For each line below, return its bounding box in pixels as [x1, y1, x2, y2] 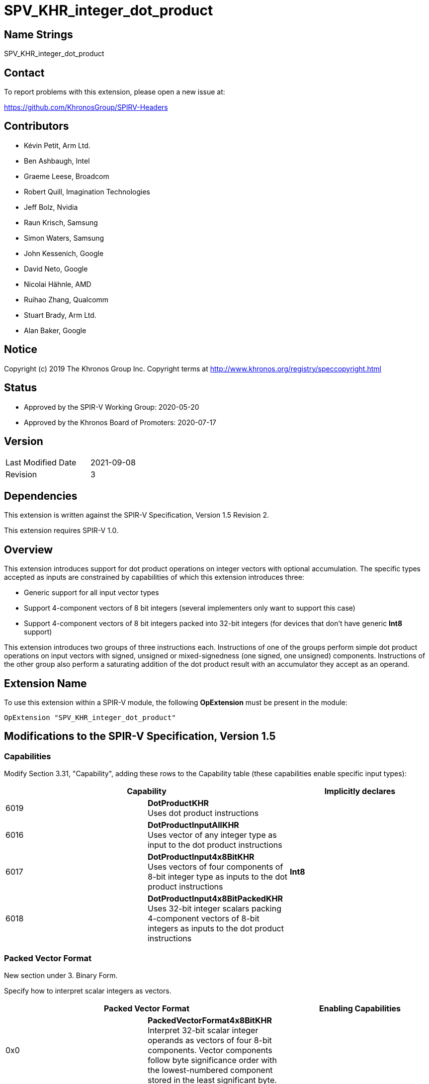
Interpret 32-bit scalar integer [147, 1025, 258, 1035]
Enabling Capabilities [319, 1003, 401, 1013]
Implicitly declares [324, 786, 396, 797]
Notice [4, 343, 38, 356]
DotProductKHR [147, 798, 209, 809]
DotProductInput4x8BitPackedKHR [147, 894, 283, 904]
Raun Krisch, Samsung [24, 218, 98, 227]
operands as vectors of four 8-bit [147, 1035, 272, 1045]
